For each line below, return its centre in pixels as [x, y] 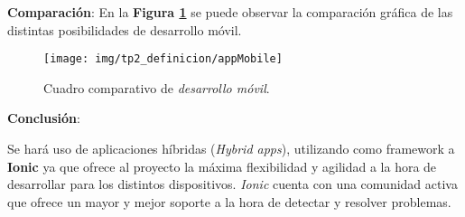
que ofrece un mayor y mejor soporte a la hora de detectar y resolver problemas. [229, 201]
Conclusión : [44, 118]
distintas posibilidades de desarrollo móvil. [125, 29]
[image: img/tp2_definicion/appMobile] [163, 59]
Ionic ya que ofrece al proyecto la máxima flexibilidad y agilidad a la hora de [222, 166]
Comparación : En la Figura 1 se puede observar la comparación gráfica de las [230, 12]
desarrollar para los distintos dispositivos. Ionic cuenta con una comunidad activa [232, 184]
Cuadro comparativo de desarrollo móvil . [157, 87]
